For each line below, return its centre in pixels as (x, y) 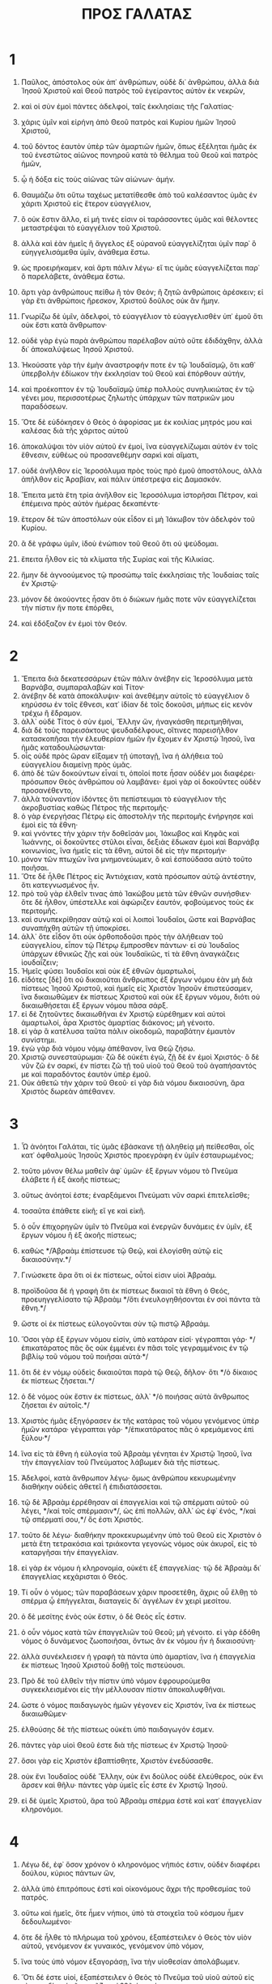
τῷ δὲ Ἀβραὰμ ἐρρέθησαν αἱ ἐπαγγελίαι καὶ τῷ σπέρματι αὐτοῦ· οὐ (135, 1502)
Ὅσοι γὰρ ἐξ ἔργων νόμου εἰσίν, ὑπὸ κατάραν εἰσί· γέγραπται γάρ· (134, 1339)
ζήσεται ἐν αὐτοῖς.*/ (55, 1404)
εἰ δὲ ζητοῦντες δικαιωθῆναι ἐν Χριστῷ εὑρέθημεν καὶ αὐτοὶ (123, 1013)
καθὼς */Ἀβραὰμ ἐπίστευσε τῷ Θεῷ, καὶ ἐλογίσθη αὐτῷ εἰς (122, 1251)
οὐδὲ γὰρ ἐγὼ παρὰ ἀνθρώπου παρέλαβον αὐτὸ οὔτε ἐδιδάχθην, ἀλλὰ (142, 340)
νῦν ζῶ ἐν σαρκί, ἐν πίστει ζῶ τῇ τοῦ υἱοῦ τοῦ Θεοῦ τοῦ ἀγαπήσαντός (139, 1065)
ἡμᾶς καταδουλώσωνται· (63, 747)
